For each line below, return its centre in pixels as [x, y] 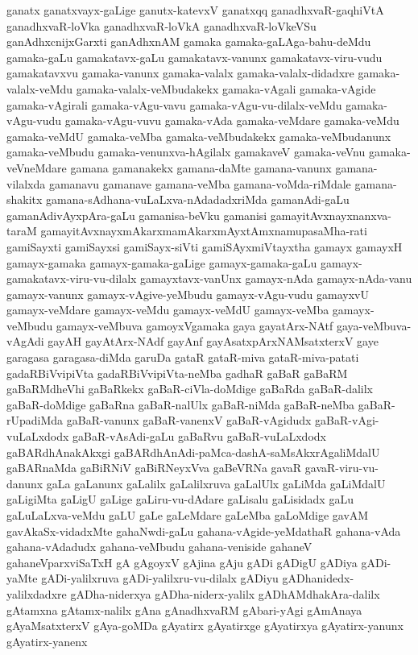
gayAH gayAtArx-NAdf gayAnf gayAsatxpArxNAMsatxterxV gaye [213, 341]
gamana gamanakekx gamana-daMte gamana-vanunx [201, 167]
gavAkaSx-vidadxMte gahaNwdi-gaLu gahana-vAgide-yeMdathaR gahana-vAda [204, 531]
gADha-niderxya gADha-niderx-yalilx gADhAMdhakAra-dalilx [225, 593]
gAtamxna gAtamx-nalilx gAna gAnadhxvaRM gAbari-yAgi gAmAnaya [184, 609]
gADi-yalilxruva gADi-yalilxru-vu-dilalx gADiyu [160, 578]
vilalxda [26, 183]
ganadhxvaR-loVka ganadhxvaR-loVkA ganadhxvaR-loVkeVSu [161, 25]
